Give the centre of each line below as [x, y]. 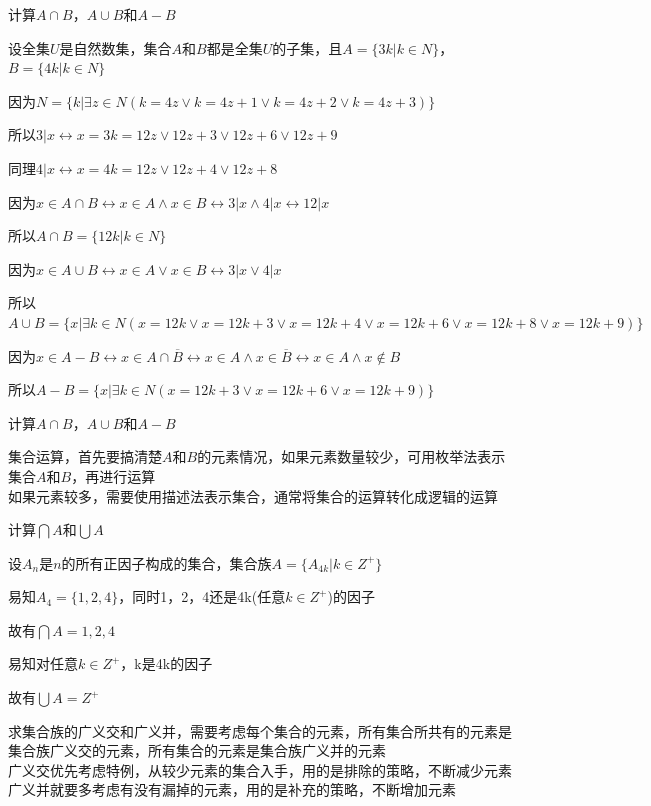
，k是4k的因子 [166, 663]
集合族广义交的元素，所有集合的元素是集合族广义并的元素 [197, 750]
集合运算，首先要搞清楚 [85, 456]
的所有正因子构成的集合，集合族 [166, 562]
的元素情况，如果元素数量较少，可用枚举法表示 [351, 456]
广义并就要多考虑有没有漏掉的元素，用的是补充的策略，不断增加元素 [232, 789]
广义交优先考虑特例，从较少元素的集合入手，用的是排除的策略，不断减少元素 [260, 769]
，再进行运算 [113, 475]
